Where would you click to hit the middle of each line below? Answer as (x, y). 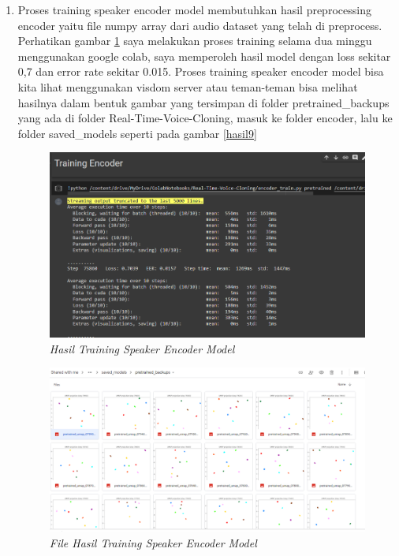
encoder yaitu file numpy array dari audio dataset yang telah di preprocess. (200, 25)
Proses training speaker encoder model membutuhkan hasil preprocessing (194, 9)
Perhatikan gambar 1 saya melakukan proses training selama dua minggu (195, 41)
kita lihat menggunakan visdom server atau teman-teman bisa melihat (188, 86)
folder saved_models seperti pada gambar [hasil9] (137, 133)
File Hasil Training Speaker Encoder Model (153, 542)
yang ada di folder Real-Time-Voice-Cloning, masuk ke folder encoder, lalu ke (205, 118)
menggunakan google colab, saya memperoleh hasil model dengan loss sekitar (204, 56)
